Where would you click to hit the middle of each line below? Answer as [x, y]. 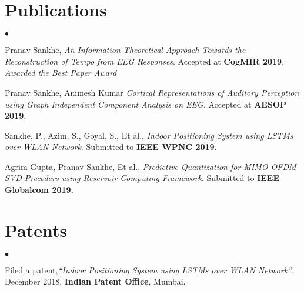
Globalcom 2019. [39, 190]
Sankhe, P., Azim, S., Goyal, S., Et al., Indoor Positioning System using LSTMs [149, 135]
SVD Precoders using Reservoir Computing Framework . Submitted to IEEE [142, 178]
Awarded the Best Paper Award [61, 73]
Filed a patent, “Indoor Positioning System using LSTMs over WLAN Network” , [149, 270]
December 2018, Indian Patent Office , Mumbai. [95, 281]
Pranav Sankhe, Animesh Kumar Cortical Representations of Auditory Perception [152, 92]
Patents [36, 230]
